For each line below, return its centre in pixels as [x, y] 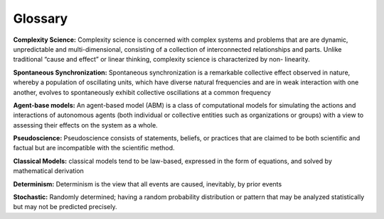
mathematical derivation [49, 171]
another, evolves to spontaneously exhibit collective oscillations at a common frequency [142, 92]
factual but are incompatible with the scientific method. [94, 148]
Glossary [41, 18]
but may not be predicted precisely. [65, 207]
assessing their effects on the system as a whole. [85, 125]
